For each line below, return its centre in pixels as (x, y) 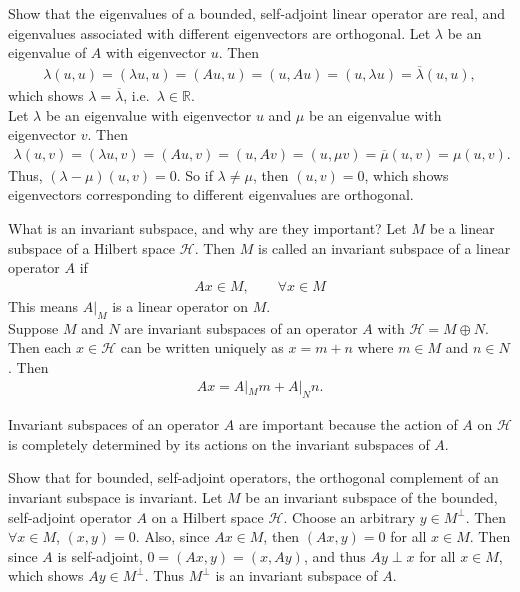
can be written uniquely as (202, 347)
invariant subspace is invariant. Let (115, 497)
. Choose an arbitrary (349, 516)
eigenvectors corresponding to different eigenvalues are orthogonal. (211, 194)
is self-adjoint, (100, 555)
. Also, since (172, 536)
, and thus (334, 555)
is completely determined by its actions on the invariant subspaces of (219, 443)
